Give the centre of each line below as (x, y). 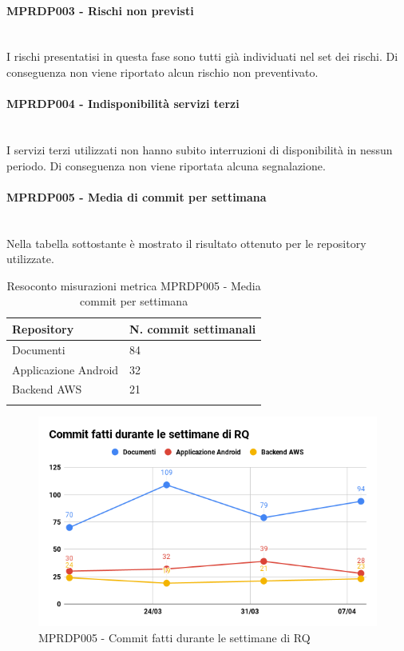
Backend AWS (47, 389)
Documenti (39, 349)
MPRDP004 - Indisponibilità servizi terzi (123, 104)
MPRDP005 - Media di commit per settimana (137, 196)
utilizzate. (30, 259)
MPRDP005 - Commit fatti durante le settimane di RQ (174, 637)
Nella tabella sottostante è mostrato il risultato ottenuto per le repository (186, 243)
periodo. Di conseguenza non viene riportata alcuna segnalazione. (166, 165)
